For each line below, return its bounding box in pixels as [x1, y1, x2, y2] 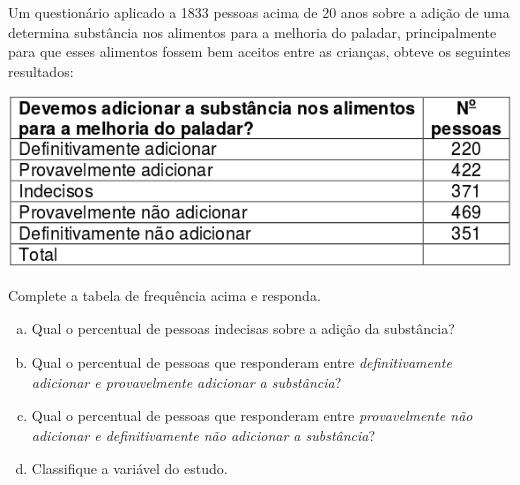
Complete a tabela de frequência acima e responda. [8, 284, 321, 305]
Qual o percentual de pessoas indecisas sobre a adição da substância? [31, 318, 455, 339]
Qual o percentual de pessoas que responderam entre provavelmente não [31, 405, 473, 426]
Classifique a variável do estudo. [31, 458, 228, 479]
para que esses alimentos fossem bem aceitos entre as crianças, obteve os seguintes [8, 41, 511, 62]
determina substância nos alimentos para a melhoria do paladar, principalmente [8, 21, 497, 42]
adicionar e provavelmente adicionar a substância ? [31, 371, 342, 392]
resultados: [8, 60, 74, 81]
